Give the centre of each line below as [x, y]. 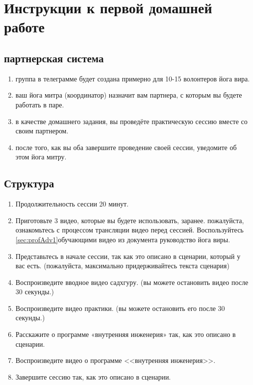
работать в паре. [40, 104]
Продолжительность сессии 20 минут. [72, 204]
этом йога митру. [41, 157]
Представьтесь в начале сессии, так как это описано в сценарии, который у [128, 256]
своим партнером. [42, 131]
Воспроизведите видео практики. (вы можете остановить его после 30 [120, 308]
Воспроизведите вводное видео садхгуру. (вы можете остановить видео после [132, 282]
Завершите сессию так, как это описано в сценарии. [93, 376]
